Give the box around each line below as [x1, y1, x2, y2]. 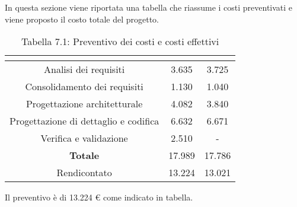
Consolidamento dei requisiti [25, 79, 143, 94]
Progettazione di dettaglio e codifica [9, 114, 159, 128]
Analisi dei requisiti [44, 62, 125, 77]
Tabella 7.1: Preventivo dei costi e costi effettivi [21, 34, 219, 49]
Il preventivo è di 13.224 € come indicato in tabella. [5, 191, 193, 203]
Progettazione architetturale [25, 97, 143, 111]
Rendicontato [56, 165, 112, 180]
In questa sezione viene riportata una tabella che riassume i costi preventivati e [5, 1, 293, 13]
